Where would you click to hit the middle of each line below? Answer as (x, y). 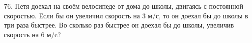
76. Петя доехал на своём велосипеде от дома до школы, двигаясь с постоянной (124, 6)
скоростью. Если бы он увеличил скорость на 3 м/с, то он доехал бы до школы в (126, 15)
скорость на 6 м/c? (32, 34)
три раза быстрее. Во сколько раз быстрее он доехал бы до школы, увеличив (119, 25)
